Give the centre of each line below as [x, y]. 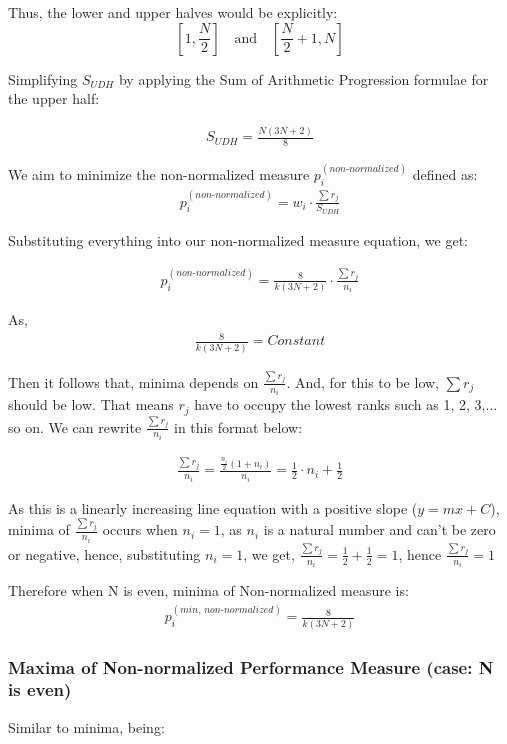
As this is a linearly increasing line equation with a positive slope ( [213, 507]
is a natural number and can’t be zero [379, 529]
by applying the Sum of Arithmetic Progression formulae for [303, 78]
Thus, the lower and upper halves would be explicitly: [173, 12]
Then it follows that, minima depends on [133, 381]
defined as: [445, 174]
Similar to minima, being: [86, 726]
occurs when [140, 529]
